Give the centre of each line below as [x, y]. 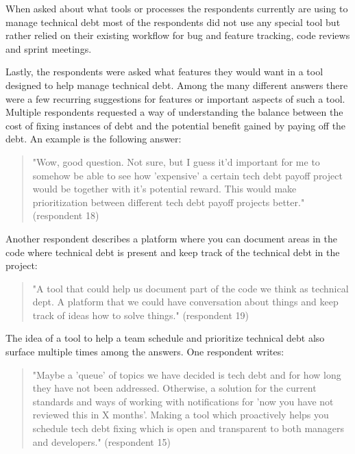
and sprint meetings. [49, 48]
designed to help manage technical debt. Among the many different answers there [177, 85]
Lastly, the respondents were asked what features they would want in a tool [164, 72]
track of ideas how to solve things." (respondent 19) [140, 315]
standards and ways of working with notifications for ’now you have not [183, 401]
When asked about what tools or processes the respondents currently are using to [177, 8]
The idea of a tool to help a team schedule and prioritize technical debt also [165, 338]
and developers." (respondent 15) [101, 441]
